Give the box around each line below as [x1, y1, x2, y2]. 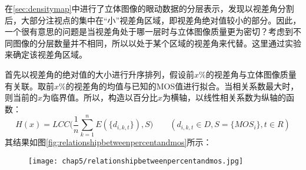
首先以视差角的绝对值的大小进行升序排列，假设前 [5, 68, 194, 80]
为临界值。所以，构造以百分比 [42, 91, 158, 104]
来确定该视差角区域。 [5, 48, 87, 61]
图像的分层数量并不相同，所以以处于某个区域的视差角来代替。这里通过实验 [12, 36, 301, 49]
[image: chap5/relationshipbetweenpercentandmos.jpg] [28, 157, 244, 166]
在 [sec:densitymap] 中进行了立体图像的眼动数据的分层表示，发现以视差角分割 [5, 2, 294, 14]
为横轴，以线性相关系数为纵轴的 [162, 91, 287, 104]
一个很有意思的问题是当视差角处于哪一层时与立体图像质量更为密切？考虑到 [5, 25, 293, 38]
